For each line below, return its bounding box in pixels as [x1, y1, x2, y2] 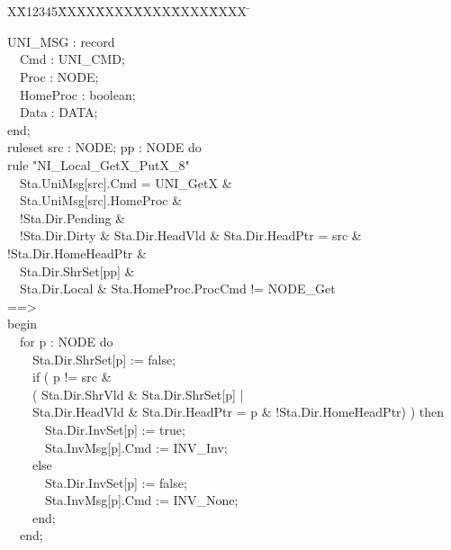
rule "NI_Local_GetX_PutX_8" [7, 156, 190, 174]
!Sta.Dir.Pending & [19, 208, 126, 227]
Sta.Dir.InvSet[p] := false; [44, 473, 187, 491]
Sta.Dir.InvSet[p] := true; [44, 419, 185, 438]
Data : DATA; [19, 103, 98, 122]
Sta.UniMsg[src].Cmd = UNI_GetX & [19, 173, 232, 192]
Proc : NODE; [19, 68, 99, 86]
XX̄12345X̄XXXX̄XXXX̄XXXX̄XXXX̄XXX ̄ [7, 2, 251, 21]
